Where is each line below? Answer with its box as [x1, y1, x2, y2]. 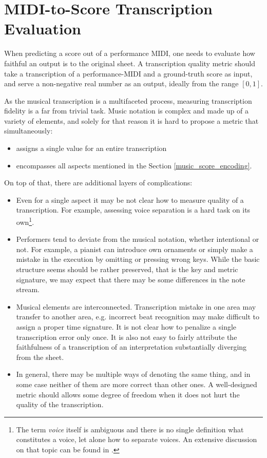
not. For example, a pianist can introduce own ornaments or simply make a [16, 243, 253, 254]
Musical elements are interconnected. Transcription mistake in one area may [16, 301, 256, 312]
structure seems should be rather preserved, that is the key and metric [16, 264, 238, 275]
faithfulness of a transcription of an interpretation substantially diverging [16, 341, 247, 352]
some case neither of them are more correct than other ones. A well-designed [16, 379, 257, 389]
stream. [16, 284, 40, 295]
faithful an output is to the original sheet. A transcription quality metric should [4, 58, 255, 68]
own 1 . [16, 215, 34, 227]
